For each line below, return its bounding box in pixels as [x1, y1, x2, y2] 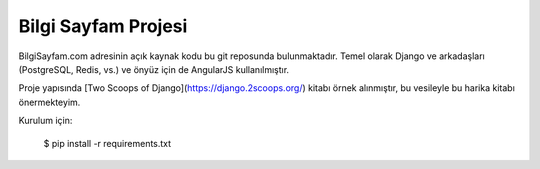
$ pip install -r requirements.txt [43, 137, 172, 149]
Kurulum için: [18, 115, 73, 127]
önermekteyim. [18, 96, 81, 108]
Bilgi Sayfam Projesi [18, 15, 188, 37]
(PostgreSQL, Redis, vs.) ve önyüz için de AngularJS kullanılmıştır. [18, 63, 290, 75]
